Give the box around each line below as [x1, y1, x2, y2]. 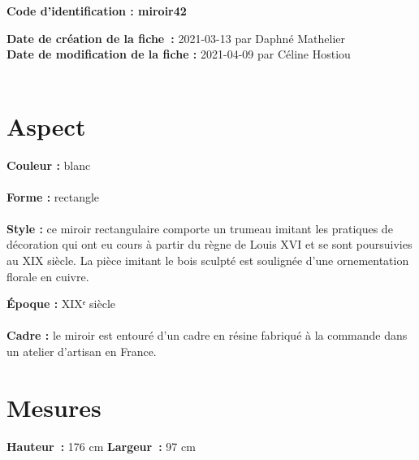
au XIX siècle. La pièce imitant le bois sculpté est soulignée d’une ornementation [6, 252, 409, 269]
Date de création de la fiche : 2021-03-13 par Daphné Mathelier [6, 29, 346, 46]
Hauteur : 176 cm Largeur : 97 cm [6, 437, 196, 454]
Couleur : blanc [6, 156, 91, 173]
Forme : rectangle [6, 188, 100, 205]
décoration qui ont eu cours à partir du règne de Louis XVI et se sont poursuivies [6, 236, 413, 253]
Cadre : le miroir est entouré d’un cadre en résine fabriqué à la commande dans [6, 327, 408, 344]
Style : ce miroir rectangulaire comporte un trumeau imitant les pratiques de [6, 219, 393, 237]
